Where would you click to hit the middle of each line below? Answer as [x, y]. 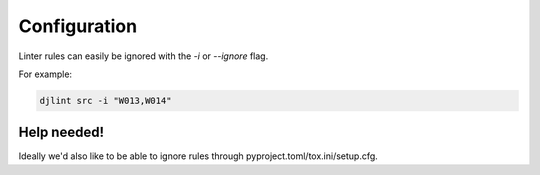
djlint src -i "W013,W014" [105, 100]
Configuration [78, 26]
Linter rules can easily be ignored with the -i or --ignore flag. [143, 56]
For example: [45, 74]
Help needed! [61, 132]
